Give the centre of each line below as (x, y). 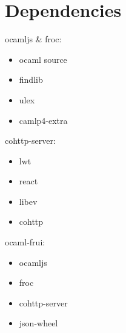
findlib (31, 79)
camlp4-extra (43, 120)
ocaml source (43, 59)
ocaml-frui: (25, 242)
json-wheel (38, 323)
